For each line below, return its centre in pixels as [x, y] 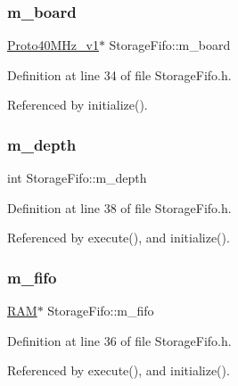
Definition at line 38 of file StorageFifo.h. [119, 207]
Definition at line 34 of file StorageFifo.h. [119, 74]
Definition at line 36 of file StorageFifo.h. [119, 340]
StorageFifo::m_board [170, 45]
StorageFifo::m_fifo [101, 311]
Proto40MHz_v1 [53, 45]
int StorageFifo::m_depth [77, 178]
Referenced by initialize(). [78, 105]
